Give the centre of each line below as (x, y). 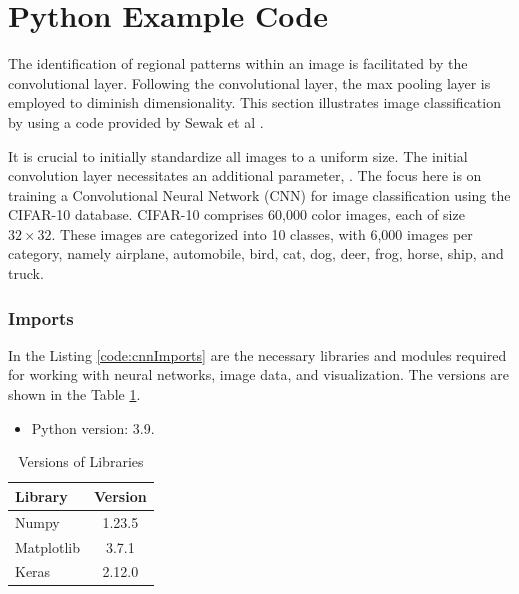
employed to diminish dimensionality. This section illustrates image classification (254, 102)
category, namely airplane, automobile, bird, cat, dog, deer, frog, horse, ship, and (256, 253)
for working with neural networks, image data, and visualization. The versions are (259, 374)
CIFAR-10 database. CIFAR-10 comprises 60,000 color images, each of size (236, 214)
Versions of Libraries (81, 461)
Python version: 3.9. (93, 427)
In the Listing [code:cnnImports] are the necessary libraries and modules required (257, 354)
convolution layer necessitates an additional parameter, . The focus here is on (245, 175)
